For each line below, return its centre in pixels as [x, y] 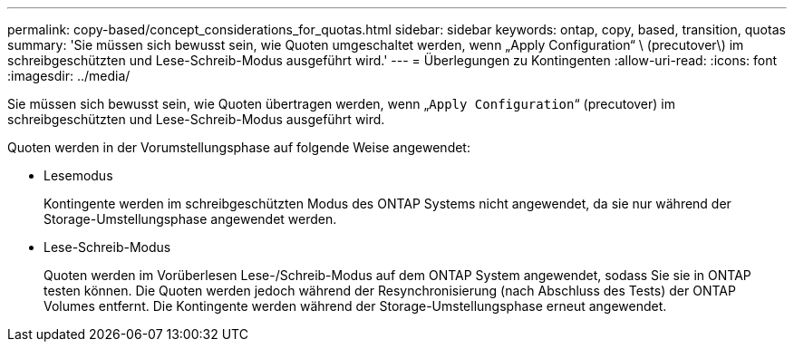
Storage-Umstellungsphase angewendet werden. [190, 219]
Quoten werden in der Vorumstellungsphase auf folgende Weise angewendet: [239, 147]
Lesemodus [78, 175]
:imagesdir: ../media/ [69, 76]
